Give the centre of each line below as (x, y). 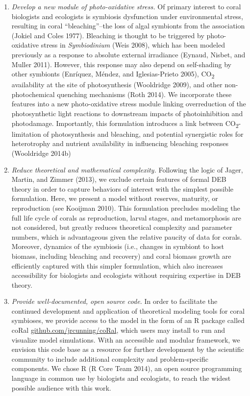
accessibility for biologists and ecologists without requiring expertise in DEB (126, 275)
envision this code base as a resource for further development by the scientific (128, 349)
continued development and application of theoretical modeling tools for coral (128, 310)
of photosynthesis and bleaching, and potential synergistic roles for (143, 134)
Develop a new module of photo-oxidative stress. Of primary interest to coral (126, 6)
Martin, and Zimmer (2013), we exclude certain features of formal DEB (119, 179)
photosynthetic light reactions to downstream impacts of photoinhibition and (127, 113)
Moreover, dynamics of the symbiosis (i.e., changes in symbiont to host (118, 246)
